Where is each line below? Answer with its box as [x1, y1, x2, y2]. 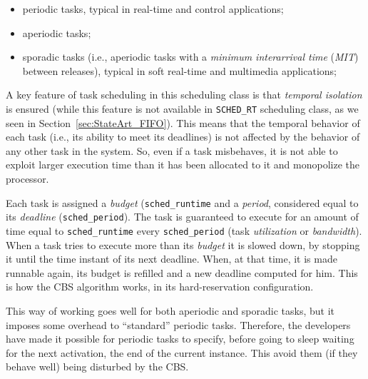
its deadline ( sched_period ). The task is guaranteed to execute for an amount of [6, 209, 359, 224]
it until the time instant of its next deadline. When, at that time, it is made [6, 251, 337, 266]
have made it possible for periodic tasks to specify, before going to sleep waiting [6, 331, 354, 346]
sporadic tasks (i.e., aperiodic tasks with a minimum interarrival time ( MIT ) [22, 49, 359, 64]
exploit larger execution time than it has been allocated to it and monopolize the [6, 157, 359, 172]
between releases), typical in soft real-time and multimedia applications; [22, 63, 337, 78]
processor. [6, 171, 49, 186]
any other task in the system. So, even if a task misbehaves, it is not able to [6, 143, 338, 158]
